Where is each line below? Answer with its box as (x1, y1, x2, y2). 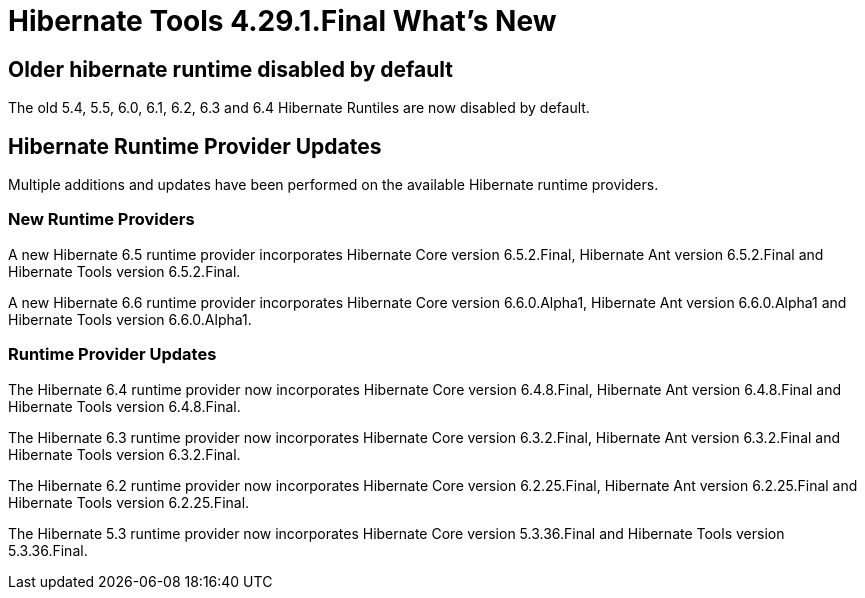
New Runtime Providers (8, 209, 195, 230)
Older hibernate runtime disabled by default (8, 56, 453, 82)
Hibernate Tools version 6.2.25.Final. (8, 493, 250, 511)
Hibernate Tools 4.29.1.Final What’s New (8, 4, 557, 38)
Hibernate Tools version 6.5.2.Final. (8, 262, 241, 280)
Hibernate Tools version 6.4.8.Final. (8, 397, 241, 415)
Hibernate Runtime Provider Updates (8, 133, 382, 159)
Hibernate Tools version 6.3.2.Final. (8, 445, 241, 463)
